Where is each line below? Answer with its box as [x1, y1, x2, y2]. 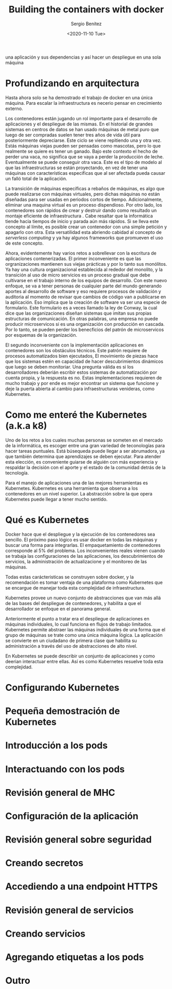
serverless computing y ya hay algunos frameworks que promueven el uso [5, 234, 163, 241]
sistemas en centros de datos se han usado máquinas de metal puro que [5, 126, 159, 132]
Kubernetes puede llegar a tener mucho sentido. [5, 496, 108, 502]
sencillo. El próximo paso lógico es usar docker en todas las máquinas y [5, 536, 158, 543]
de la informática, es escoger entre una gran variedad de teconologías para [5, 442, 165, 448]
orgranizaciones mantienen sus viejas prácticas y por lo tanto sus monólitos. [5, 261, 167, 267]
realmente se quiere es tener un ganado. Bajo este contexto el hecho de [5, 148, 158, 154]
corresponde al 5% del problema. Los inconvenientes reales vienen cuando [5, 547, 165, 554]
